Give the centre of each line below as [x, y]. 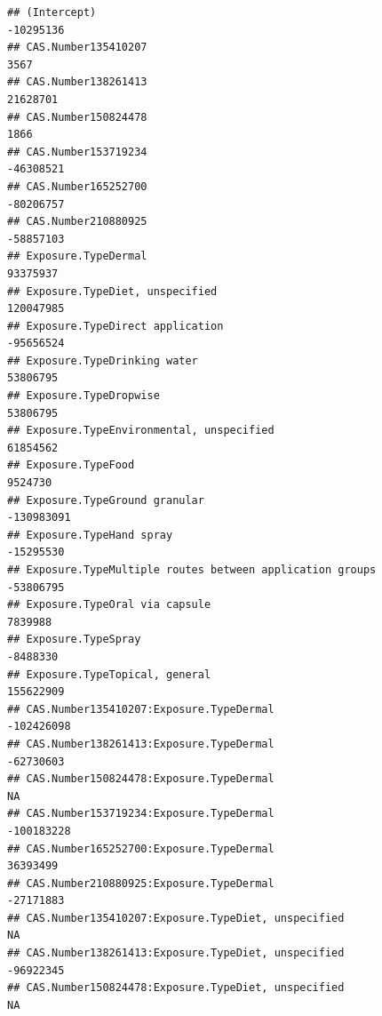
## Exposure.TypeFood [71, 465]
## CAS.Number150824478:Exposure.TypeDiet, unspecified [176, 988]
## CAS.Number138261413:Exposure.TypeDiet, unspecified [176, 953]
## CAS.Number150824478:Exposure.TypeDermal [141, 779]
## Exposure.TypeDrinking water [103, 360]
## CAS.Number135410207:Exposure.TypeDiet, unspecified [176, 918]
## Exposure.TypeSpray [74, 640]
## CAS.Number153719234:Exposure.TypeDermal [141, 814]
